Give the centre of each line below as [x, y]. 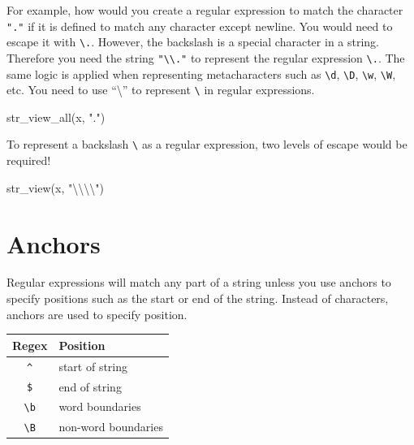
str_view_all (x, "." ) [56, 117]
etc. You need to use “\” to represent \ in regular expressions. [161, 90]
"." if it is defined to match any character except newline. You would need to [200, 26]
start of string [93, 366]
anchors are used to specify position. [97, 314]
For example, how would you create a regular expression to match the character [205, 10]
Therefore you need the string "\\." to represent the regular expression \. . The [206, 57]
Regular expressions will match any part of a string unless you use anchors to [199, 282]
